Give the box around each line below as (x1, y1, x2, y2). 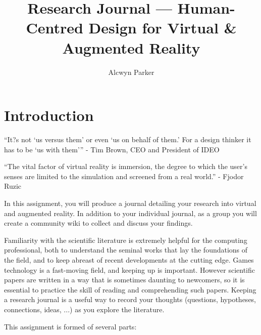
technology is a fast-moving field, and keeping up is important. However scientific (4, 264, 255, 275)
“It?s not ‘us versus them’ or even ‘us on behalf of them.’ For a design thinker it (4, 134, 251, 145)
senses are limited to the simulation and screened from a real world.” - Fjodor (4, 171, 244, 181)
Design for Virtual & (88, 17, 237, 38)
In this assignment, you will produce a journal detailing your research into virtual (4, 198, 256, 208)
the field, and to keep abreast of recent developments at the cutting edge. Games (4, 254, 254, 265)
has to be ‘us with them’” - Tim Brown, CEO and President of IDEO (4, 144, 220, 154)
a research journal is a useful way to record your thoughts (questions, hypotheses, (4, 294, 256, 305)
